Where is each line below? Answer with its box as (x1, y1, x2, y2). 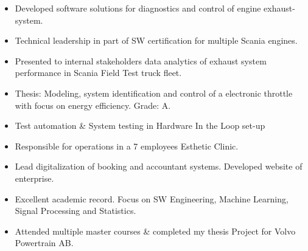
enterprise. (15, 171, 54, 184)
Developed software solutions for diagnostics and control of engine (15, 2, 261, 14)
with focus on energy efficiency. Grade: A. (15, 98, 171, 111)
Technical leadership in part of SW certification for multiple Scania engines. (15, 34, 298, 47)
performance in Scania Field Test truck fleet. (15, 66, 182, 79)
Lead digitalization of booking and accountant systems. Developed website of (15, 160, 303, 173)
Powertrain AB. (15, 236, 74, 249)
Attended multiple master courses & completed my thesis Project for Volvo (15, 224, 296, 237)
